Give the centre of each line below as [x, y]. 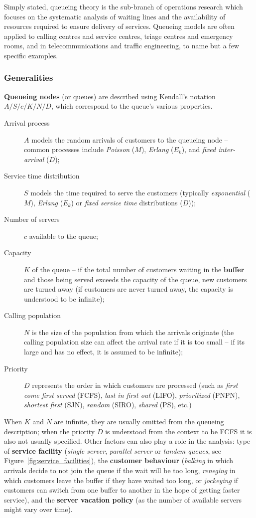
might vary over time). [38, 509]
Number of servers [32, 219]
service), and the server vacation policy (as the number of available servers [123, 499]
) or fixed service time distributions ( [127, 202]
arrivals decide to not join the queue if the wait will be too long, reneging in [120, 470]
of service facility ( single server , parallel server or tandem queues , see [113, 450]
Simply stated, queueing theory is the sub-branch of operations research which [124, 6]
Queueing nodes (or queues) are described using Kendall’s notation [110, 96]
